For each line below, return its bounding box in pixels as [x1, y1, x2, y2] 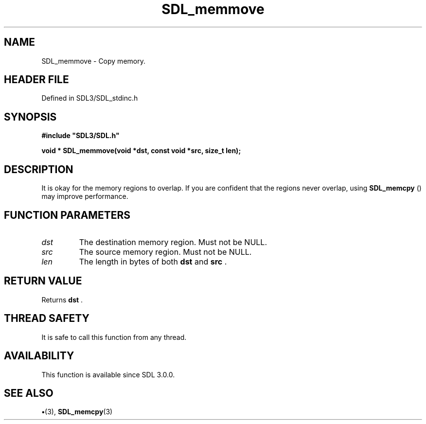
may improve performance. [41, 192, 128, 201]
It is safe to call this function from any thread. [41, 333, 187, 341]
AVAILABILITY [4, 350, 74, 362]
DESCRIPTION [4, 163, 73, 176]
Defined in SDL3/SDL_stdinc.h [41, 94, 138, 103]
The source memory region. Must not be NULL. [79, 247, 252, 257]
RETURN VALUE [4, 275, 82, 287]
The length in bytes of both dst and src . [79, 256, 227, 266]
